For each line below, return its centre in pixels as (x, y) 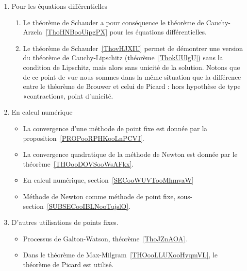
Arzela (33, 32)
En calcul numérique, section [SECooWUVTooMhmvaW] (108, 180)
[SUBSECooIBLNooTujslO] (88, 206)
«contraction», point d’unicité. (68, 95)
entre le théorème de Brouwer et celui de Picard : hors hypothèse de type (132, 86)
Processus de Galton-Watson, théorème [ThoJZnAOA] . (105, 238)
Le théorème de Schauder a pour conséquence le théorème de (114, 22)
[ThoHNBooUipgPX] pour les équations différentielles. (126, 32)
